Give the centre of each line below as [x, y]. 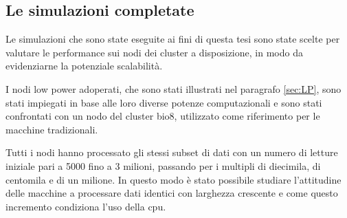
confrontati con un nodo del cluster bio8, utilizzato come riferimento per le [163, 116]
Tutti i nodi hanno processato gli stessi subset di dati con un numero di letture [172, 152]
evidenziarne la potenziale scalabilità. [84, 66]
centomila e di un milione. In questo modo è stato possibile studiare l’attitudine [173, 179]
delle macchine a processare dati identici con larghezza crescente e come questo [172, 193]
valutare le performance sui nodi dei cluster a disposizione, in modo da [154, 52]
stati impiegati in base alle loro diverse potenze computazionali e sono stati [164, 102]
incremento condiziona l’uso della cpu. [86, 206]
